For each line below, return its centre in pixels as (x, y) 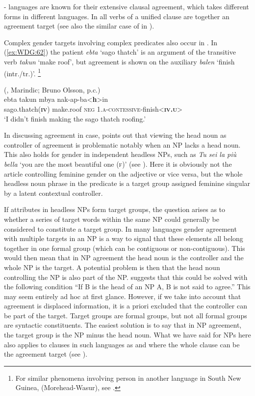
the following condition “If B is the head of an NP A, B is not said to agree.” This (127, 287)
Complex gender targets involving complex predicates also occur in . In (111, 42)
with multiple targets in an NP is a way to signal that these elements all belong (124, 238)
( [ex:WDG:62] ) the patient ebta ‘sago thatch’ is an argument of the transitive (120, 52)
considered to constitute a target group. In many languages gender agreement (120, 228)
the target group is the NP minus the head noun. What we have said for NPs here (127, 335)
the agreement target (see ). (46, 354)
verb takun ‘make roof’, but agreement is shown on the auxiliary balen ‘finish (119, 61)
